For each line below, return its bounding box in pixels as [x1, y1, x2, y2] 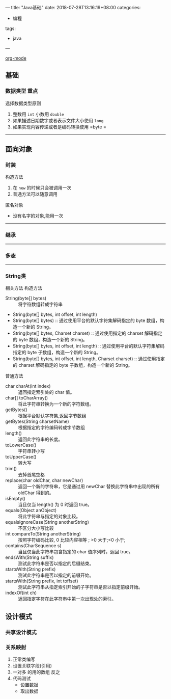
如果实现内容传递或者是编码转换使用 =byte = [12, 124, 107, 130]
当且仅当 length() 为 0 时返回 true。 [18, 501, 93, 508]
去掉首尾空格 [18, 472, 45, 478]
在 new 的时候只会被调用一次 [12, 185, 72, 191]
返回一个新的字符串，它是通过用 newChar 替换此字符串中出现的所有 [18, 483, 160, 490]
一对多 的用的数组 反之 [12, 669, 60, 675]
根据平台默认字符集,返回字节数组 [18, 413, 87, 419]
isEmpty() [5, 496, 25, 502]
